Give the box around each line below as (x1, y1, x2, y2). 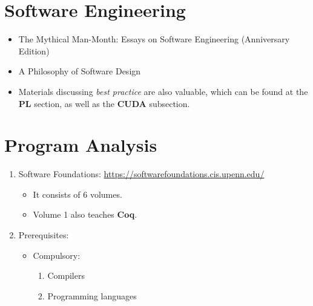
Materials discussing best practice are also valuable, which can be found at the (18, 85, 308, 97)
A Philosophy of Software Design (18, 65, 141, 77)
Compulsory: (33, 249, 81, 261)
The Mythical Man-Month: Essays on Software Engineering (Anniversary (18, 33, 290, 45)
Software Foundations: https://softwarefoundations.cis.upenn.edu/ (18, 168, 265, 180)
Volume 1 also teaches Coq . (33, 208, 137, 221)
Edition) (18, 44, 50, 57)
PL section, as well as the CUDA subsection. (18, 97, 190, 109)
